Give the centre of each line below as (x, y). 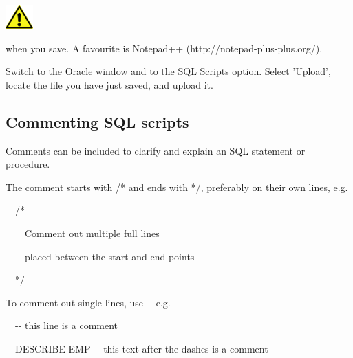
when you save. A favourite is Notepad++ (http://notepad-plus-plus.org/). (164, 48)
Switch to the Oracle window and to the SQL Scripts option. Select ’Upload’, (168, 71)
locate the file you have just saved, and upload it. (109, 84)
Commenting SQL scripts (97, 121)
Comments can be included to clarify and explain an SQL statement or (156, 150)
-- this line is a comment (66, 325)
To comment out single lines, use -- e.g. (88, 302)
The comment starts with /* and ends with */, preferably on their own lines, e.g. (177, 187)
